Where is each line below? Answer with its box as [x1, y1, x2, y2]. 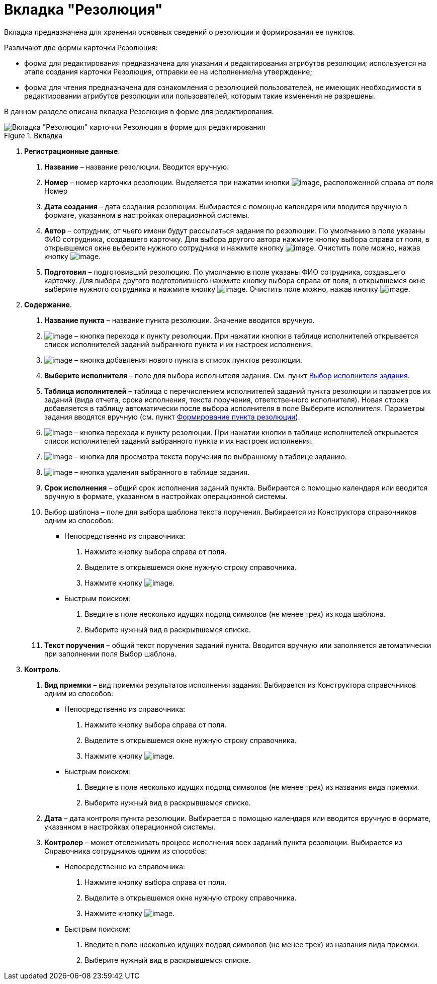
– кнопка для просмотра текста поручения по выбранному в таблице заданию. [74, 452, 347, 461]
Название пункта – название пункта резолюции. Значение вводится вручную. [44, 315, 315, 324]
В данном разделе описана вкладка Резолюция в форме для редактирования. [4, 107, 274, 116]
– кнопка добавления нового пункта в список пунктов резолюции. [74, 355, 302, 364]
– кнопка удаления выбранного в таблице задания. [74, 467, 249, 476]
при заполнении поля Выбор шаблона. [44, 649, 177, 658]
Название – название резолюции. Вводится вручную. [44, 162, 229, 171]
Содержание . [24, 300, 72, 309]
